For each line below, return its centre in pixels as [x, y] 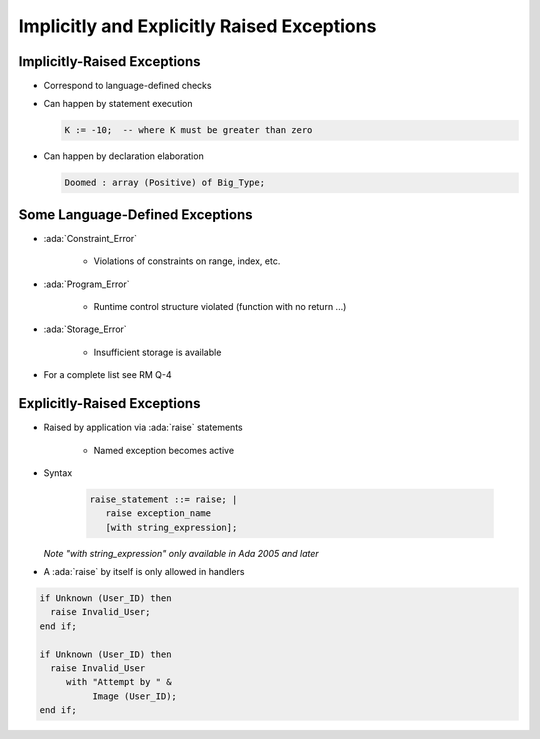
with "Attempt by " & [118, 682]
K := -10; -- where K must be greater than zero [188, 130]
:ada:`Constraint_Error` [90, 238]
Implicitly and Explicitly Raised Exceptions [197, 26]
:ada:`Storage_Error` [85, 329]
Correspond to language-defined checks [127, 86]
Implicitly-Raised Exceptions [109, 61]
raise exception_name [158, 513]
